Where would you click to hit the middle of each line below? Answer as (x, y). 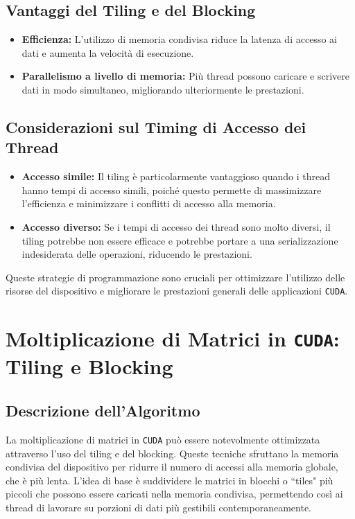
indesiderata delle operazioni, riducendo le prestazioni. (137, 254)
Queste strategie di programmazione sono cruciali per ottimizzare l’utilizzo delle (175, 277)
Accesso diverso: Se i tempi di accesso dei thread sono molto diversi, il (176, 226)
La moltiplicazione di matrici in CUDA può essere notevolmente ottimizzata (163, 439)
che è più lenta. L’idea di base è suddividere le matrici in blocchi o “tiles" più (170, 480)
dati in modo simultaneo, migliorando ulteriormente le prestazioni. (163, 89)
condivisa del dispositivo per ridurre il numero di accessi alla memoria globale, (172, 467)
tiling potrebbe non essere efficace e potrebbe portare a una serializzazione (180, 240)
